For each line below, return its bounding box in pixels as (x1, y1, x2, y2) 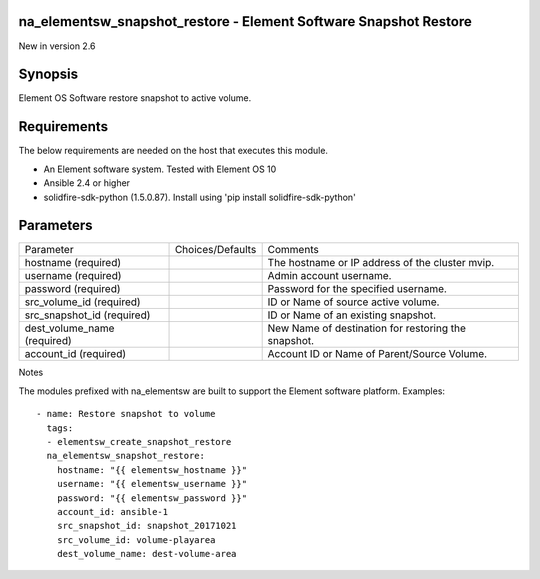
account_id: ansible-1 (56, 506, 169, 517)
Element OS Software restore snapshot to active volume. (18, 92, 252, 104)
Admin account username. (267, 269, 392, 283)
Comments (267, 243, 319, 257)
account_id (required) (24, 347, 127, 361)
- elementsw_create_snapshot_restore (46, 436, 232, 447)
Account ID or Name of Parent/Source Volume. (267, 347, 488, 361)
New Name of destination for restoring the (267, 321, 467, 335)
